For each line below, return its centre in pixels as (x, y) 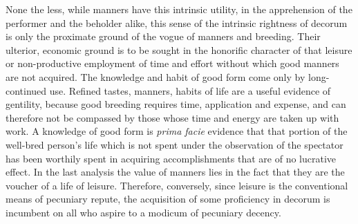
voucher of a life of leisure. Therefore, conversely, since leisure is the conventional (177, 185)
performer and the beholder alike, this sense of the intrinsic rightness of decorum (177, 22)
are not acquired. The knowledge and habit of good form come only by (156, 76)
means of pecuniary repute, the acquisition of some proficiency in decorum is (168, 199)
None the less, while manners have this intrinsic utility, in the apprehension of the (179, 9)
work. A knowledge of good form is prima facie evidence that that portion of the (177, 131)
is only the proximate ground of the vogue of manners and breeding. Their (163, 36)
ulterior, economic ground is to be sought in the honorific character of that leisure (179, 49)
